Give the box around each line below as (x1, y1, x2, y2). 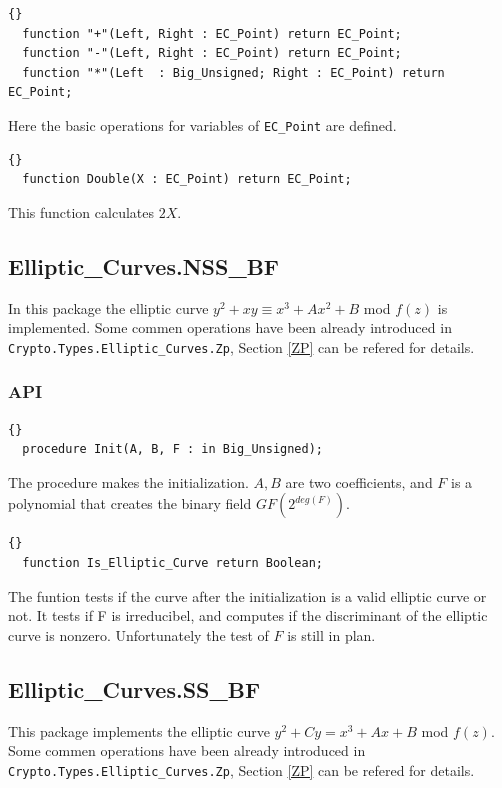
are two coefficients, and (285, 471, 433, 492)
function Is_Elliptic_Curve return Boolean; (22, 556, 323, 571)
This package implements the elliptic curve (8, 720, 270, 741)
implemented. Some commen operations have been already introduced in (8, 317, 452, 338)
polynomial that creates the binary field (8, 493, 252, 514)
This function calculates (8, 201, 154, 222)
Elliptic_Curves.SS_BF (8, 673, 261, 704)
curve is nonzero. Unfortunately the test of (8, 624, 269, 645)
